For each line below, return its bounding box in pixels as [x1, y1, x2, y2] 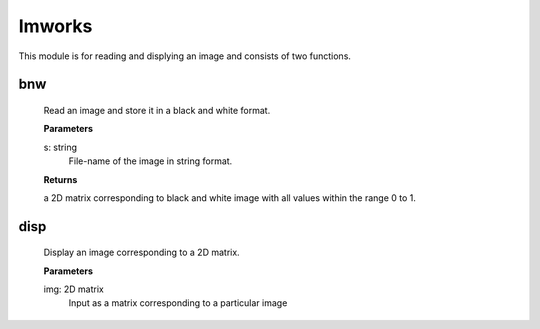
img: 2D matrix [43, 283, 104, 295]
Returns [43, 173, 78, 185]
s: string [43, 141, 77, 153]
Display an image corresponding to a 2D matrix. [43, 246, 240, 259]
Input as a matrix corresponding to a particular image [68, 297, 288, 309]
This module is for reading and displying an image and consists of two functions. [18, 50, 352, 62]
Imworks [18, 15, 93, 37]
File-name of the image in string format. [68, 155, 233, 167]
